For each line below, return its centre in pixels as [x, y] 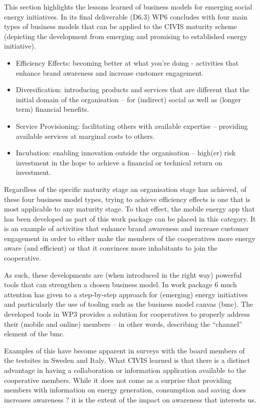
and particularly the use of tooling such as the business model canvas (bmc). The [129, 304]
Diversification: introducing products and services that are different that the [133, 89]
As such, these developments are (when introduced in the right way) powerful [123, 274]
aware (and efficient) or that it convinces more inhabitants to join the [111, 248]
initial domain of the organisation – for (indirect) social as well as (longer [128, 99]
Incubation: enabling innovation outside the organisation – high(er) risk [126, 153]
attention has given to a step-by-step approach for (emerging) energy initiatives [126, 294]
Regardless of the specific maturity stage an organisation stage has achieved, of [125, 189]
